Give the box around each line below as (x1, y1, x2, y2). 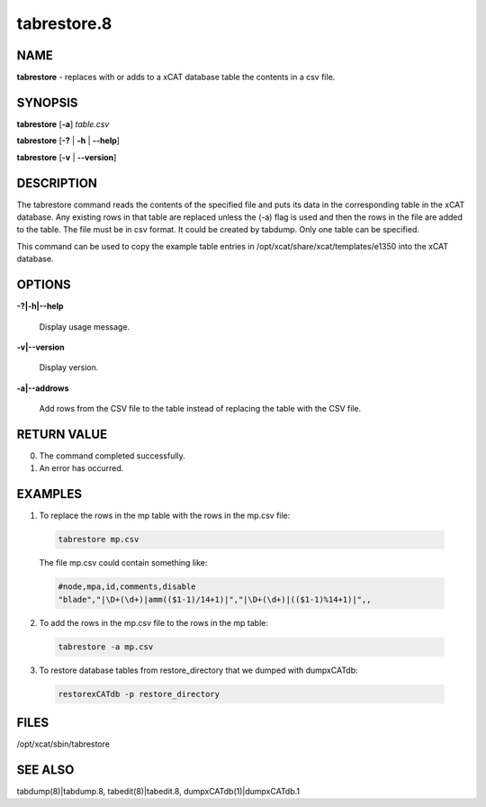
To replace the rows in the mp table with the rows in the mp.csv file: (39, 510, 291, 521)
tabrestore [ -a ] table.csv (16, 118, 110, 130)
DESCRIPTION (16, 176, 98, 191)
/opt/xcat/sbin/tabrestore (16, 739, 110, 749)
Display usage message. (39, 321, 130, 332)
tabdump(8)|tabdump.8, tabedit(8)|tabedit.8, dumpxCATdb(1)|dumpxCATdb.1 (16, 785, 301, 796)
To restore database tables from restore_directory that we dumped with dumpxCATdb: (39, 665, 359, 676)
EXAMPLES (16, 486, 83, 502)
